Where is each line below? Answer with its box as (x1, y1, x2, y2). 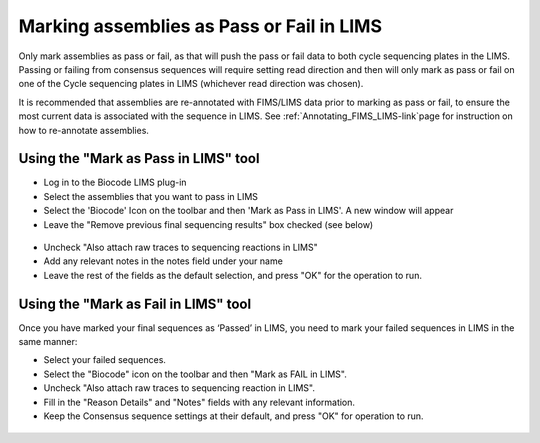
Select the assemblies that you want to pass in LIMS (43, 190, 259, 202)
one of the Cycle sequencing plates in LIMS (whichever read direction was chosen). (18, 78, 364, 90)
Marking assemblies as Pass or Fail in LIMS (18, 15, 383, 37)
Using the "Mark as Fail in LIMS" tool (18, 295, 252, 312)
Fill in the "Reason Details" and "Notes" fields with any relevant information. (43, 396, 355, 408)
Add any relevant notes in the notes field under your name (43, 255, 284, 267)
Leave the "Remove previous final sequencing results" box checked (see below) (43, 218, 374, 230)
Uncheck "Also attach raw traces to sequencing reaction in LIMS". (43, 382, 315, 394)
